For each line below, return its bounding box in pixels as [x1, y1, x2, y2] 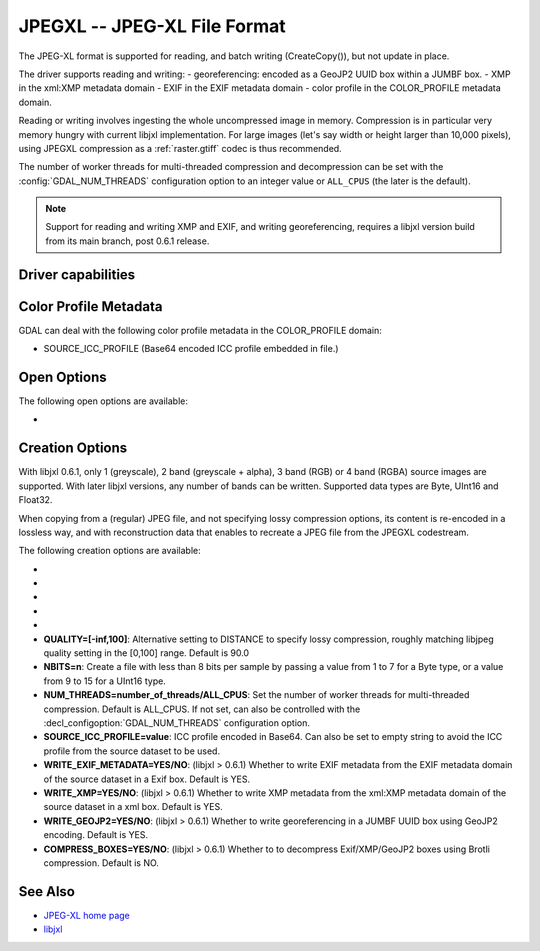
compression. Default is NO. [43, 856, 160, 869]
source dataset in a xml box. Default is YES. [43, 801, 224, 813]
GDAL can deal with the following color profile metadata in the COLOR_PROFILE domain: [18, 324, 382, 336]
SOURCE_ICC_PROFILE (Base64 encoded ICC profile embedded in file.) [43, 343, 339, 355]
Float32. [18, 494, 53, 506]
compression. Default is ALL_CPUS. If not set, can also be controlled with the [43, 703, 361, 715]
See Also [18, 883, 75, 900]
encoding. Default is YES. [43, 829, 149, 841]
